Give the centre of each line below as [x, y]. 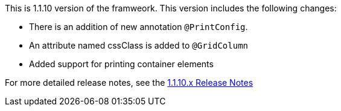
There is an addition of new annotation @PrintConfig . [139, 27]
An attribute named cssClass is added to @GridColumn [139, 45]
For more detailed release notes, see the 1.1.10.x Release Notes [129, 82]
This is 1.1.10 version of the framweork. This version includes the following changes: [171, 8]
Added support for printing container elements [121, 64]
